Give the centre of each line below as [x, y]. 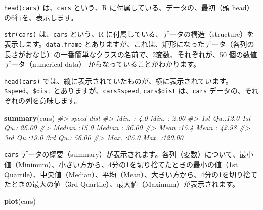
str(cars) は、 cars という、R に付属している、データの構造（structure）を [129, 34]
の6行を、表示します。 [41, 17]
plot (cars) [20, 201]
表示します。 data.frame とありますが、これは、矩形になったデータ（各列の [129, 44]
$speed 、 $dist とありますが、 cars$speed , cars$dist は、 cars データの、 [124, 91]
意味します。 [60, 101]
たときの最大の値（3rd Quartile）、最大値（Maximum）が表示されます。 [122, 184]
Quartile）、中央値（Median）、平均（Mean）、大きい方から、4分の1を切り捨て [131, 174]
